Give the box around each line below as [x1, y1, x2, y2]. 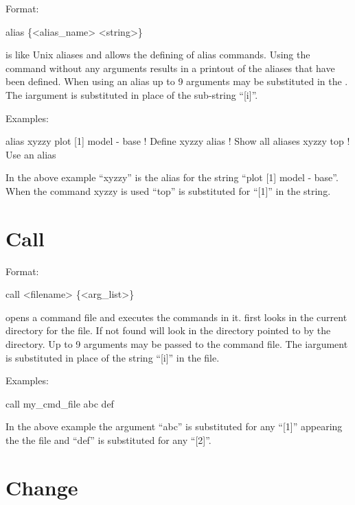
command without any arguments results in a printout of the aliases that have [5, 60, 335, 75]
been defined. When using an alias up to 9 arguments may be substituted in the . [5, 74, 348, 89]
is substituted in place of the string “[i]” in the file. [5, 350, 220, 364]
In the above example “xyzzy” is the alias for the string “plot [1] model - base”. [5, 170, 339, 185]
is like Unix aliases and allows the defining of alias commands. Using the [5, 47, 310, 62]
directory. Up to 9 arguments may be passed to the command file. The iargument [5, 337, 348, 351]
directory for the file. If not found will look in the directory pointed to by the [5, 323, 331, 338]
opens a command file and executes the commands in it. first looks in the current [5, 309, 347, 324]
